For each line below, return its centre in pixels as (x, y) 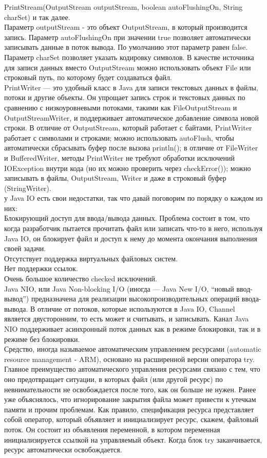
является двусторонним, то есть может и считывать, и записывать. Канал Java (127, 319)
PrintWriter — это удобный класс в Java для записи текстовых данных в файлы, (131, 87)
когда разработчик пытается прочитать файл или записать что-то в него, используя (133, 228)
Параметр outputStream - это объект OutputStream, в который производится (126, 27)
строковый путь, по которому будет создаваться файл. (88, 77)
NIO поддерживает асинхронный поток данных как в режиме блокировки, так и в (132, 329)
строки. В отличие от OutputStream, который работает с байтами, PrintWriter (128, 128)
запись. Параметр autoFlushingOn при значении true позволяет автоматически (128, 37)
